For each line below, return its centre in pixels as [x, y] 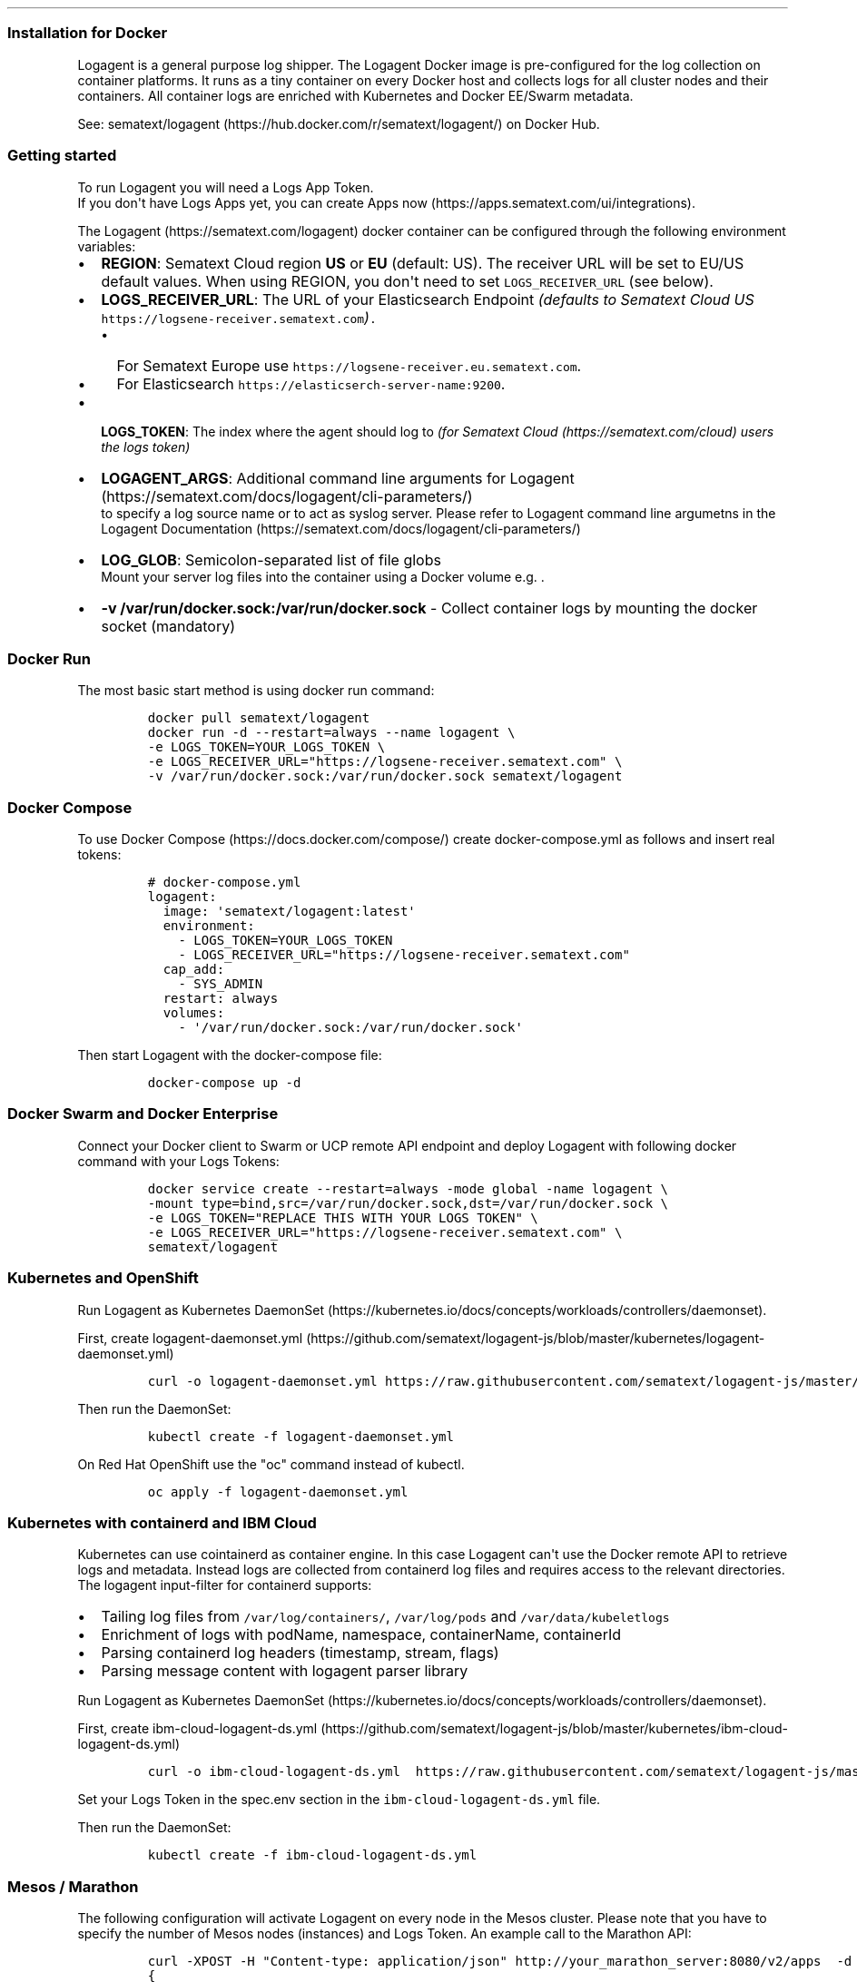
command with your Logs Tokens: [178, 1161]
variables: [107, 246]
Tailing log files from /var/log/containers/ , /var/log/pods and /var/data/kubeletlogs [385, 1617]
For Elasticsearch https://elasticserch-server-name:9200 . [311, 383]
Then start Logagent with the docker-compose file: [230, 1055]
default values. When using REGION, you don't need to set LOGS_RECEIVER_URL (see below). [407, 281]
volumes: [194, 1013]
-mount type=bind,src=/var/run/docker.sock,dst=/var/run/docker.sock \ [408, 1203]
